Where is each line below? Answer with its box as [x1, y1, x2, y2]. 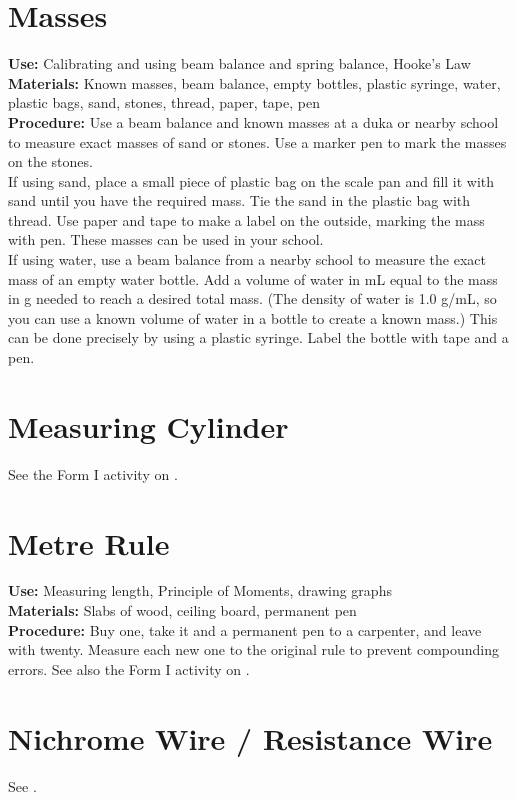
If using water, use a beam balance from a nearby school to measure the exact [8, 249, 486, 270]
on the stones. [8, 151, 93, 172]
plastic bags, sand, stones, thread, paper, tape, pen [8, 92, 320, 113]
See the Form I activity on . [8, 463, 178, 484]
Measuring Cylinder [8, 405, 289, 446]
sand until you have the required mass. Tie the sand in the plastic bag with [8, 190, 471, 211]
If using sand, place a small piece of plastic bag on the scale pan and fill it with [8, 170, 495, 191]
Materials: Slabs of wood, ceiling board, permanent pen [8, 600, 357, 621]
